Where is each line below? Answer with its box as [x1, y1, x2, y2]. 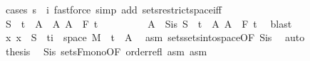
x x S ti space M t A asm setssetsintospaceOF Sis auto [5, 30, 305, 45]
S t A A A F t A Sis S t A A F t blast [5, 16, 292, 30]
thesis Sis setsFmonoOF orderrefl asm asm [5, 43, 207, 58]
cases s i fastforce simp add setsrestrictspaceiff [5, 2, 222, 16]
